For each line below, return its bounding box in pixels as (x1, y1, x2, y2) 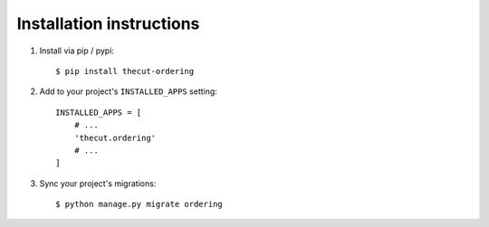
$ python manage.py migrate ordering (55, 199, 224, 210)
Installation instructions (16, 14, 200, 33)
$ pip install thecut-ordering (55, 66, 195, 76)
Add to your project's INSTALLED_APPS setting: (39, 86, 217, 97)
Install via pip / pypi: (39, 45, 115, 56)
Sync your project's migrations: (39, 177, 157, 189)
